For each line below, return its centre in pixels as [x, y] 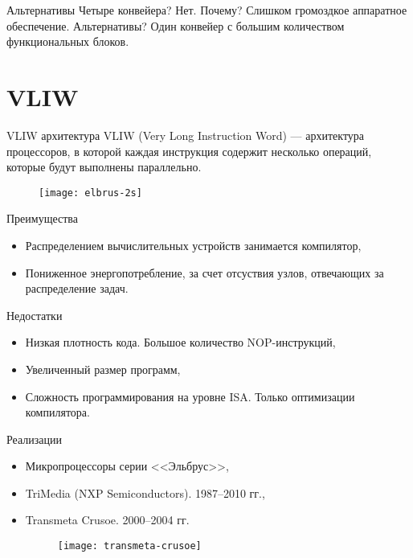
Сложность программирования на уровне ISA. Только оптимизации [190, 396]
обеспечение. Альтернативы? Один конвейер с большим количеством [176, 25]
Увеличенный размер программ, [103, 369]
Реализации [35, 439]
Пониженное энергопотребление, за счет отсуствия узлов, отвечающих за [204, 272]
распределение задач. [77, 288]
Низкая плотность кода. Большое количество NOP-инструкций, [180, 342]
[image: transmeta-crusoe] [129, 546]
